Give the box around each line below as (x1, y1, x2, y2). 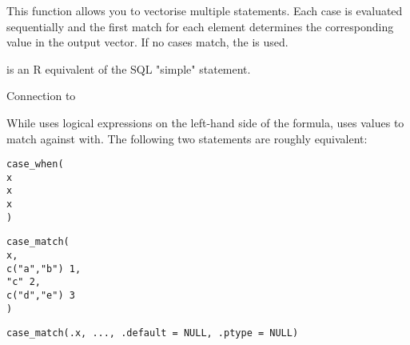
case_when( (6, 158, 64, 170)
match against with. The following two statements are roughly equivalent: (6, 130, 368, 146)
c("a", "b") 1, (6, 263, 82, 275)
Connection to (6, 87, 76, 104)
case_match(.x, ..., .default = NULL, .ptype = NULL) (6, 327, 299, 339)
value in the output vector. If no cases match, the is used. (6, 34, 289, 50)
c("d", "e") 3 (6, 290, 75, 302)
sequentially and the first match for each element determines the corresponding (6, 18, 394, 34)
